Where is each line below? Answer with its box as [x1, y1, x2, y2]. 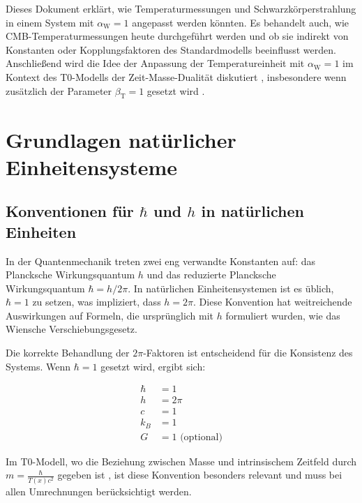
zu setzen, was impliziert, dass [32, 294, 161, 309]
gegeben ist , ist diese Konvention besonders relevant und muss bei [57, 467, 342, 482]
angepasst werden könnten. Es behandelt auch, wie [132, 15, 349, 29]
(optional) [180, 432, 223, 442]
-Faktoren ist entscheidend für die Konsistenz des [143, 345, 353, 360]
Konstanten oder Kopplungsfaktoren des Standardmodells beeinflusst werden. [6, 42, 336, 57]
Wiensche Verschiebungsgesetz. [6, 322, 137, 336]
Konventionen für [6, 200, 134, 222]
